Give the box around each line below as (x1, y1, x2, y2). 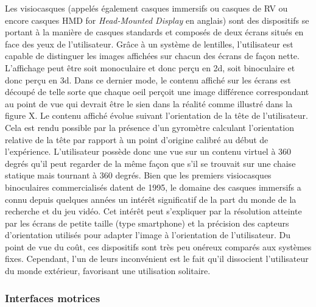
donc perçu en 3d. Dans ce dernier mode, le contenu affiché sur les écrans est (5, 73, 291, 86)
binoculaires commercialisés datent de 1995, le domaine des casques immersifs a (5, 180, 301, 193)
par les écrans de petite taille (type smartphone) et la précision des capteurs (5, 216, 289, 229)
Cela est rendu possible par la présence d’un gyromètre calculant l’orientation (5, 121, 294, 133)
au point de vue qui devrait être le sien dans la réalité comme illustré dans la (5, 97, 293, 110)
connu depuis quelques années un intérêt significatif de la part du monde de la (5, 192, 297, 205)
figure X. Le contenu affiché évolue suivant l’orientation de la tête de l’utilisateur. (5, 109, 308, 122)
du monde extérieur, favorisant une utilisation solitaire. (5, 264, 211, 277)
